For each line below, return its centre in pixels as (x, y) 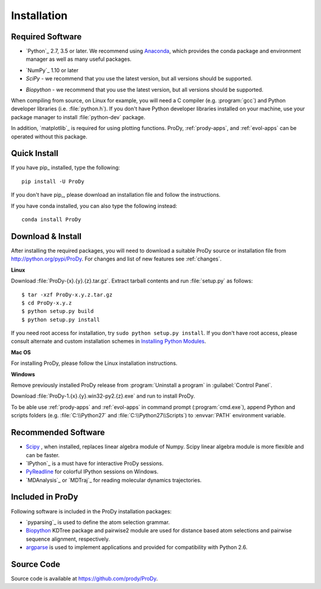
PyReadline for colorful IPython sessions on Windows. (92, 472)
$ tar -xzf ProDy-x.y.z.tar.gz (67, 294)
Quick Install (35, 154)
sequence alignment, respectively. (68, 539)
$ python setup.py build (58, 311)
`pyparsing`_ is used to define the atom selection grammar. (98, 522)
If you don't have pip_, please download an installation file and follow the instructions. (116, 195)
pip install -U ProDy (53, 181)
